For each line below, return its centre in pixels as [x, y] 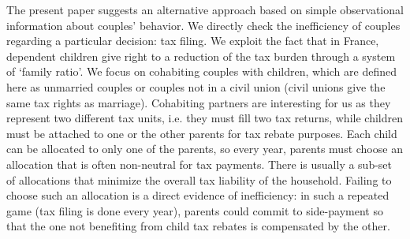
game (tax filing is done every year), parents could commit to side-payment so [195, 210]
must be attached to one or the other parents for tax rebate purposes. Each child [202, 133]
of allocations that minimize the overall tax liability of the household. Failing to [199, 179]
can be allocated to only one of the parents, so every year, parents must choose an [205, 149]
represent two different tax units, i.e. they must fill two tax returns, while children [205, 118]
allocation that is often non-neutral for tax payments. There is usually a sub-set [199, 164]
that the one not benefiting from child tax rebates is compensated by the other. [198, 226]
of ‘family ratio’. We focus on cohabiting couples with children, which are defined [201, 71]
